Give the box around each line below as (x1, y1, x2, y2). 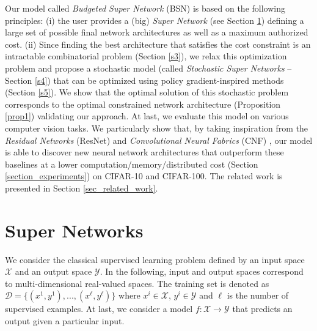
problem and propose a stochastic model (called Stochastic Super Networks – (5, 61, 292, 74)
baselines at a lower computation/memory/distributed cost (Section (5, 157, 258, 170)
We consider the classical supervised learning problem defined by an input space (5, 253, 305, 266)
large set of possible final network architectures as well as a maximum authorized (5, 26, 308, 39)
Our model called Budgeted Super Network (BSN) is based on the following (5, 2, 285, 14)
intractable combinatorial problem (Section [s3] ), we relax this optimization (5, 50, 287, 62)
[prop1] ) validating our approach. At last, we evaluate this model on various (5, 110, 289, 122)
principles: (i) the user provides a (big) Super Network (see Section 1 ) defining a (5, 13, 304, 26)
